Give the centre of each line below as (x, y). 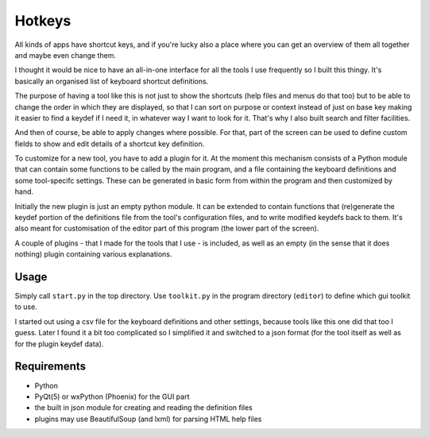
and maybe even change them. (66, 55)
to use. (26, 307)
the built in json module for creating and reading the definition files (144, 408)
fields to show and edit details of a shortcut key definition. (110, 144)
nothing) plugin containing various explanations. (93, 254)
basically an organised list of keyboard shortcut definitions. (112, 81)
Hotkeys (43, 21)
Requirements (50, 367)
